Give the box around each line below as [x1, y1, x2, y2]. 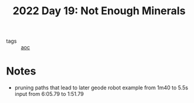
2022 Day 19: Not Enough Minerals [12, 4, 186, 18]
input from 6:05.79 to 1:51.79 [14, 91, 84, 98]
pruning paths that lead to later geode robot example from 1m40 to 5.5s [14, 84, 189, 91]
